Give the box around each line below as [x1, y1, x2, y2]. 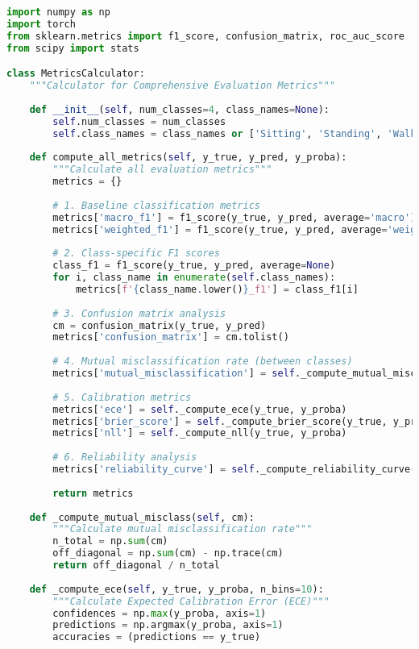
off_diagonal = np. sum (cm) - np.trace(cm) [52, 547, 284, 560]
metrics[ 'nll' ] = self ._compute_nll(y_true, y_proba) [52, 427, 347, 439]
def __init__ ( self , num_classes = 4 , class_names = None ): [29, 103, 330, 115]
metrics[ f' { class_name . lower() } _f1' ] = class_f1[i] [75, 283, 359, 295]
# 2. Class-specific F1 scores [52, 248, 220, 260]
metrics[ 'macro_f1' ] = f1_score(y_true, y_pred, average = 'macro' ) [52, 211, 417, 223]
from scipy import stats [6, 42, 139, 54]
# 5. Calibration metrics [52, 391, 192, 403]
